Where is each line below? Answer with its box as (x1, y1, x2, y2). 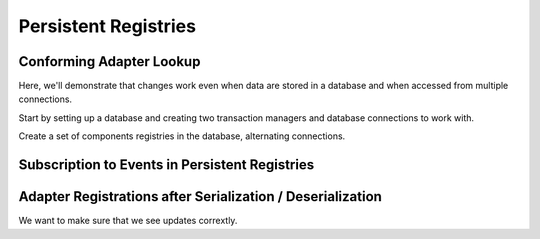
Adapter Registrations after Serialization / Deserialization (18, 188, 382, 205)
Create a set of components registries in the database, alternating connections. (18, 130, 346, 142)
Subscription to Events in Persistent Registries (18, 156, 315, 174)
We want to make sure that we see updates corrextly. (18, 215, 238, 227)
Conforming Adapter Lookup (18, 53, 201, 70)
